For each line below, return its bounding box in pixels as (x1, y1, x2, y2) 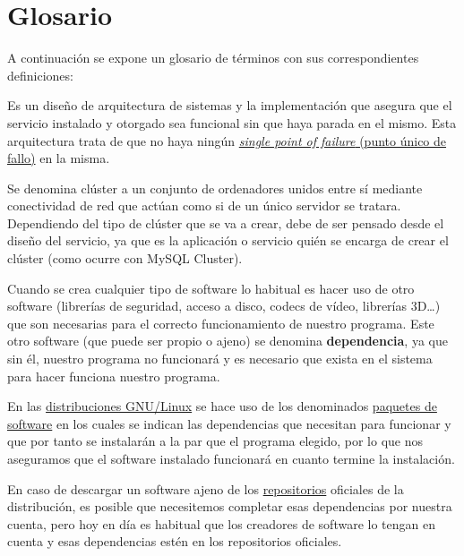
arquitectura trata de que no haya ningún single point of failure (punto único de (7, 131, 447, 150)
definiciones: (7, 65, 73, 84)
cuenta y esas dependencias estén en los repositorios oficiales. (7, 532, 342, 551)
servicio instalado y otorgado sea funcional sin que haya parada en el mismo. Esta (7, 113, 457, 132)
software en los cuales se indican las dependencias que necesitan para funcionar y (7, 414, 451, 432)
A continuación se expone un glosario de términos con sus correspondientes (7, 48, 419, 67)
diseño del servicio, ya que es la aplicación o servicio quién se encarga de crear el (7, 231, 449, 250)
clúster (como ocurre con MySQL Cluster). (7, 249, 243, 268)
